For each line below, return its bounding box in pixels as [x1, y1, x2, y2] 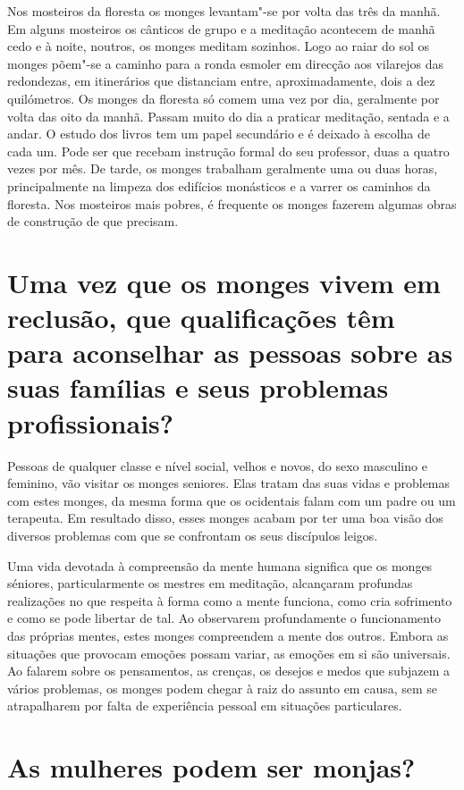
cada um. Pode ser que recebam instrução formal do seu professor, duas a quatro [7, 141, 450, 160]
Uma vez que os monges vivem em [7, 264, 441, 300]
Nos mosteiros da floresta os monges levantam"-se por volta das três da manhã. [7, 2, 441, 20]
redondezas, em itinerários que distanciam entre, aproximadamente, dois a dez [7, 71, 435, 90]
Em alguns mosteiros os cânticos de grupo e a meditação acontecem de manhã [7, 19, 435, 38]
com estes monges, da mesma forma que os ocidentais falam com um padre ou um [7, 491, 456, 509]
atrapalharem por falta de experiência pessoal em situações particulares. [7, 696, 402, 715]
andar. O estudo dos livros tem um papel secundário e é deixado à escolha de [7, 124, 430, 143]
